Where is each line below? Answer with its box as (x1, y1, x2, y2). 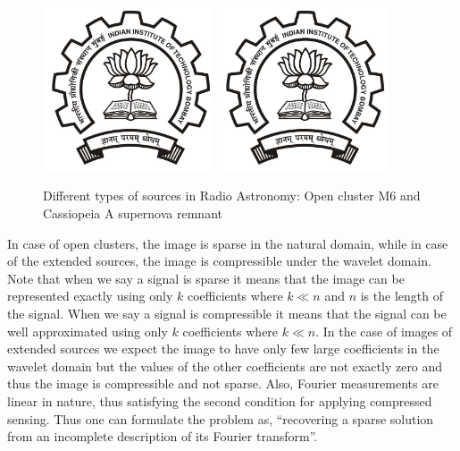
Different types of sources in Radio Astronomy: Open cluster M (43, 186, 390, 205)
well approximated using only (7, 321, 168, 340)
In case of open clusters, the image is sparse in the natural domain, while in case (7, 234, 448, 252)
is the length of (360, 286, 443, 305)
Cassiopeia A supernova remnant (43, 204, 222, 223)
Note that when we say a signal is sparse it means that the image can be (7, 268, 405, 287)
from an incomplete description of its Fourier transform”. (7, 427, 318, 446)
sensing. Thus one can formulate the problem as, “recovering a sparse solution (7, 409, 434, 428)
